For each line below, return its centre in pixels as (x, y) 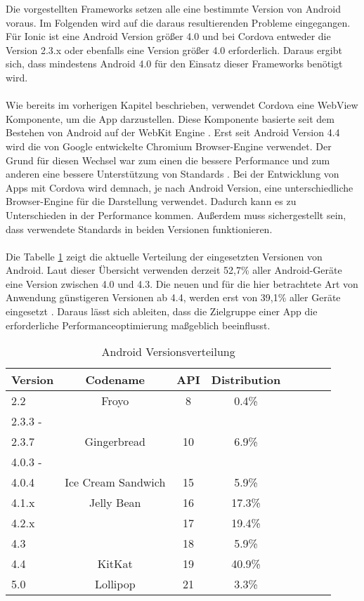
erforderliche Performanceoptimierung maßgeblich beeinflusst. (138, 325)
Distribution (246, 380)
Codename (115, 380)
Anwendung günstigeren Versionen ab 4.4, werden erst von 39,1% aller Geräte (173, 297)
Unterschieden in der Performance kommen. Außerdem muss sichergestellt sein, (176, 214)
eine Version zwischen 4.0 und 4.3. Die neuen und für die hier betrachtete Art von (182, 283)
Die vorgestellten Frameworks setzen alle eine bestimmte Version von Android (173, 8)
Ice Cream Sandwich (115, 482)
